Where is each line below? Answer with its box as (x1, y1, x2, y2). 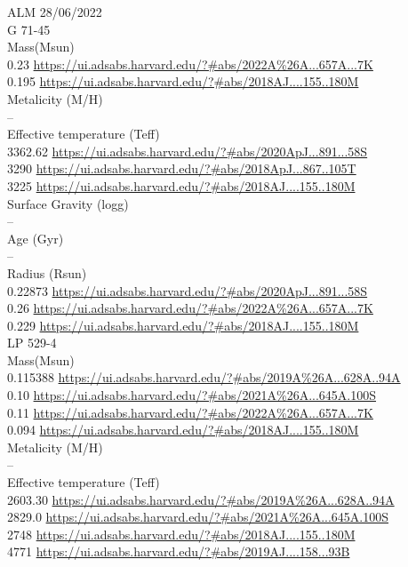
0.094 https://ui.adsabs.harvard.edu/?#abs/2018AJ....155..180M (7, 420, 359, 439)
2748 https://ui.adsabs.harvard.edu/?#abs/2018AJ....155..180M (7, 524, 356, 543)
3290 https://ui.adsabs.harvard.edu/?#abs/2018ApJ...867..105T (7, 159, 356, 178)
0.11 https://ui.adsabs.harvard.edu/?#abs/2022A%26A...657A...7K (7, 403, 373, 421)
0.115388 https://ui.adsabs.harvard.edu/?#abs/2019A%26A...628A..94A (7, 368, 401, 387)
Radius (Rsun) (7, 263, 87, 282)
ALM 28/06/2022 (7, 3, 102, 20)
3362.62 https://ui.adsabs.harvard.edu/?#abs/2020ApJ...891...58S (7, 141, 368, 160)
